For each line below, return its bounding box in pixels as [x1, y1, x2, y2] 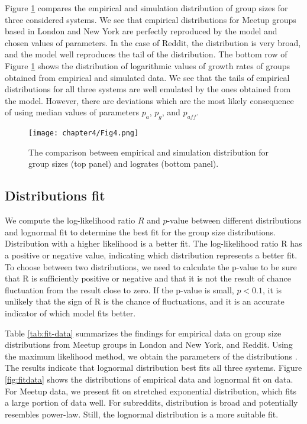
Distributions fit [5, 186, 105, 205]
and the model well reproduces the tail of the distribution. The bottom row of [5, 48, 287, 60]
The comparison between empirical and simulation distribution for [28, 145, 269, 158]
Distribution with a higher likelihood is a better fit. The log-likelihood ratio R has [5, 237, 302, 250]
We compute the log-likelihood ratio [5, 214, 135, 226]
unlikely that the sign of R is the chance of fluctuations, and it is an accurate [5, 295, 285, 308]
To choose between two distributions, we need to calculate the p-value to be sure [5, 260, 297, 273]
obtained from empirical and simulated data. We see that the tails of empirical [5, 71, 290, 83]
